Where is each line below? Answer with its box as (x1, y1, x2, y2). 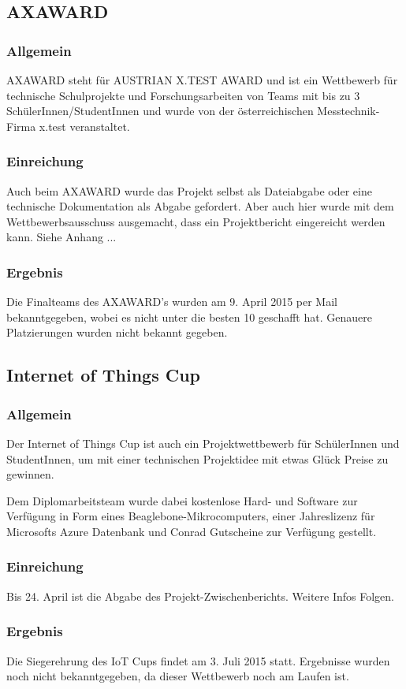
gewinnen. (6, 466, 54, 482)
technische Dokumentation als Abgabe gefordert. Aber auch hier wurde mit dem (6, 198, 394, 214)
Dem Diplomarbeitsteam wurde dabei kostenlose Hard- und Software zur (6, 492, 358, 508)
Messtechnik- (317, 102, 380, 119)
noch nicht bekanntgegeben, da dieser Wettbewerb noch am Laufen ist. (6, 668, 349, 684)
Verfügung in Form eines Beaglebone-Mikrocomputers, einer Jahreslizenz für (6, 508, 375, 524)
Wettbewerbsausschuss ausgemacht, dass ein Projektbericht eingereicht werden (6, 213, 386, 229)
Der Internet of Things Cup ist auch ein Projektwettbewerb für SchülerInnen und (6, 434, 400, 451)
